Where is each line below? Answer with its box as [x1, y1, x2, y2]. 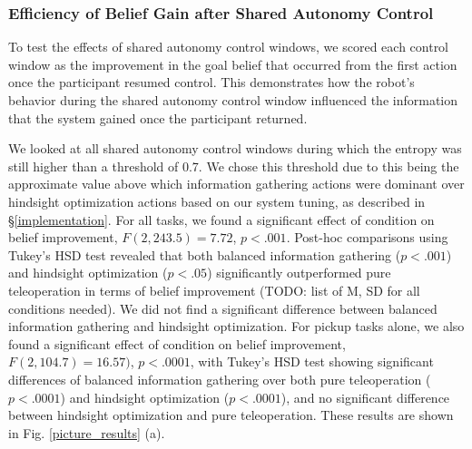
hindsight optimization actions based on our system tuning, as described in [8, 191, 426, 210]
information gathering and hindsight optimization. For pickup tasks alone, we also [8, 317, 465, 336]
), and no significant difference [280, 387, 450, 406]
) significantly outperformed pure [207, 263, 391, 282]
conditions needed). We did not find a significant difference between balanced [8, 298, 438, 317]
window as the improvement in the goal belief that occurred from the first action [8, 54, 457, 73]
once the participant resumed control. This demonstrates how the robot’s [8, 73, 415, 92]
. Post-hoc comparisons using [286, 228, 448, 247]
